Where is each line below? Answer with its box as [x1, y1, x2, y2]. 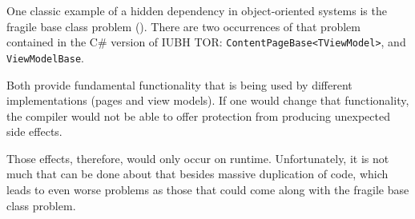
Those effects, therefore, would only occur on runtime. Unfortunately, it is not [6, 149, 389, 166]
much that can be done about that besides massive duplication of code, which [6, 165, 389, 182]
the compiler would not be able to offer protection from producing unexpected [6, 107, 390, 124]
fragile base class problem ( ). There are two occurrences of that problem [6, 18, 361, 34]
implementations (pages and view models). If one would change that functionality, [6, 92, 409, 109]
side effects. [6, 123, 62, 140]
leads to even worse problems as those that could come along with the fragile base [6, 181, 409, 198]
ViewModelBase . [6, 49, 84, 66]
